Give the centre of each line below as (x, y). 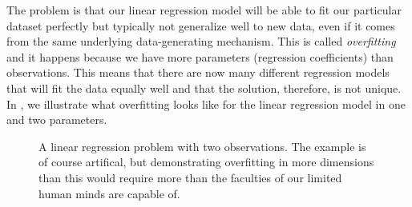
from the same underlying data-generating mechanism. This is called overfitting (201, 41)
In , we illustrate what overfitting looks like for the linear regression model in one (206, 103)
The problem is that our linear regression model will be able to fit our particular (204, 10)
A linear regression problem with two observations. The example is (202, 146)
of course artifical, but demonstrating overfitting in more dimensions (206, 162)
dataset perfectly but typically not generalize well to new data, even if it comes (201, 25)
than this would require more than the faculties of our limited (190, 177)
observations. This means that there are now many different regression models (198, 72)
